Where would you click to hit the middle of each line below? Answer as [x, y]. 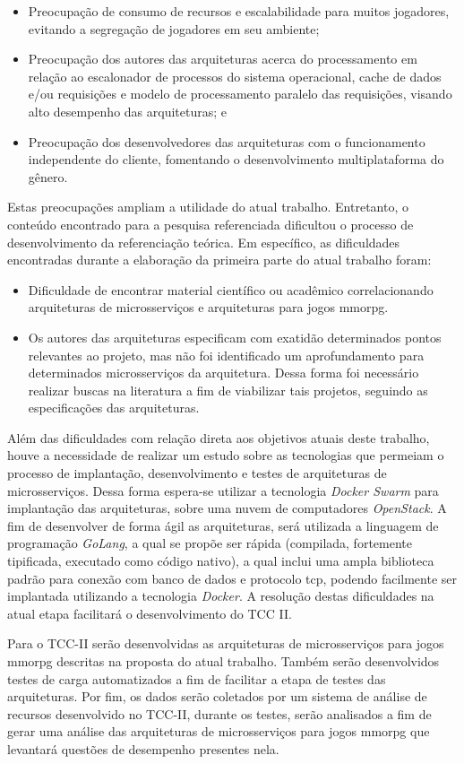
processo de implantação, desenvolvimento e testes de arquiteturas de [197, 473]
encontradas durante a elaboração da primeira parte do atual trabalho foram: [219, 260]
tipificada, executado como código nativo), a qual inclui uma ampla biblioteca [221, 561]
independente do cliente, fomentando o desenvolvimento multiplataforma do [236, 159]
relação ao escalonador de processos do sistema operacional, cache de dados [235, 76]
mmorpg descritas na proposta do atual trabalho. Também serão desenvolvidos [223, 661]
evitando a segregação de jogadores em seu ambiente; [174, 28]
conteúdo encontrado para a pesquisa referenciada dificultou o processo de [211, 224]
